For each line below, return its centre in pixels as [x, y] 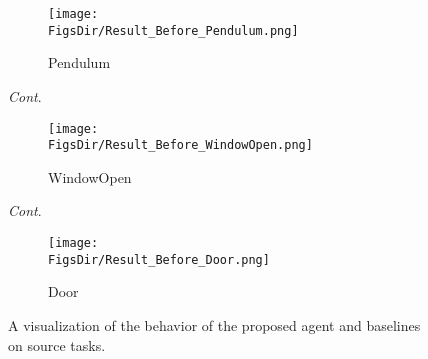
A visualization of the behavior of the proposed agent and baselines [214, 324]
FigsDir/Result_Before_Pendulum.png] [173, 30]
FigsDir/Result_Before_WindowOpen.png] [180, 145]
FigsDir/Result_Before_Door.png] [159, 259]
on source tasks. [57, 344]
